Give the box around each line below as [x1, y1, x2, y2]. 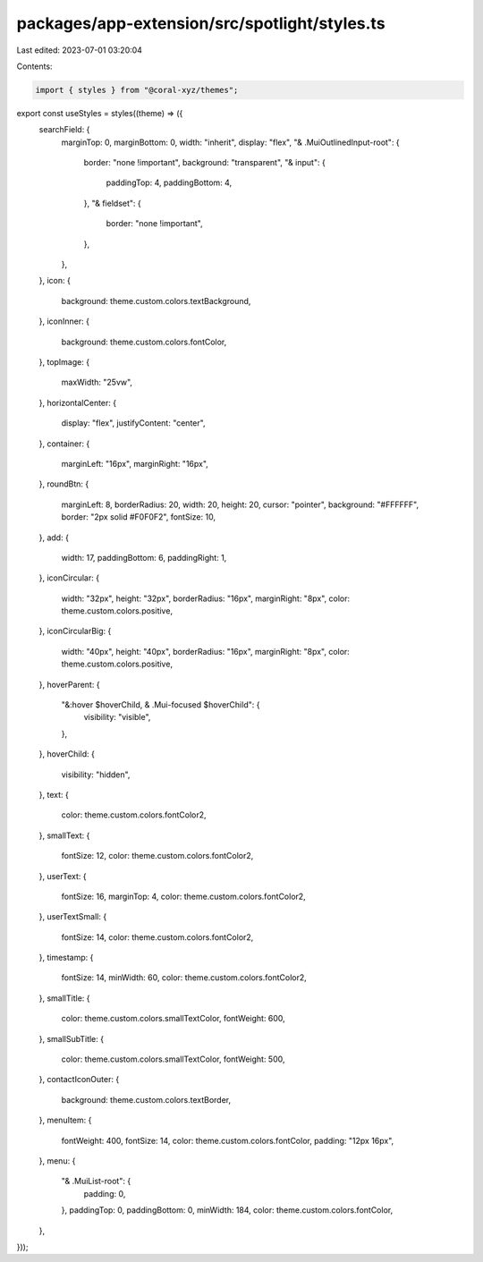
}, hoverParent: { [38, 679, 100, 690]
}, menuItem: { [38, 1114, 92, 1126]
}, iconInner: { [38, 316, 89, 326]
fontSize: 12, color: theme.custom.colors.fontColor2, [61, 851, 254, 861]
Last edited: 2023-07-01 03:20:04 [16, 45, 143, 55]
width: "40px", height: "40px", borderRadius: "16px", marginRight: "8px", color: [61, 646, 351, 656]
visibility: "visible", [83, 712, 151, 723]
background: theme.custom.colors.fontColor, [61, 336, 227, 347]
